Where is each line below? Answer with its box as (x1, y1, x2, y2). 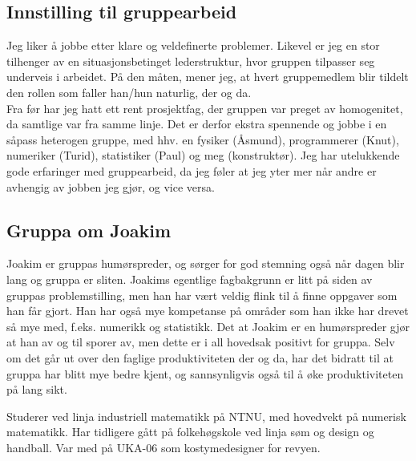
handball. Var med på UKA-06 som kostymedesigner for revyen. (6, 439, 321, 455)
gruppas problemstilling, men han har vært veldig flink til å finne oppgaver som (6, 286, 398, 303)
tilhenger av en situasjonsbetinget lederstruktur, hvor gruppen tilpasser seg (6, 52, 375, 69)
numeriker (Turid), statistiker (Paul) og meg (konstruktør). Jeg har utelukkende (6, 147, 400, 164)
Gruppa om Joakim (6, 217, 172, 242)
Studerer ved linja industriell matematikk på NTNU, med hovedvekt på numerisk (6, 407, 406, 424)
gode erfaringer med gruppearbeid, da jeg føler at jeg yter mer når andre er (6, 162, 377, 179)
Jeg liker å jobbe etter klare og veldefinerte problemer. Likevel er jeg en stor (6, 37, 380, 54)
